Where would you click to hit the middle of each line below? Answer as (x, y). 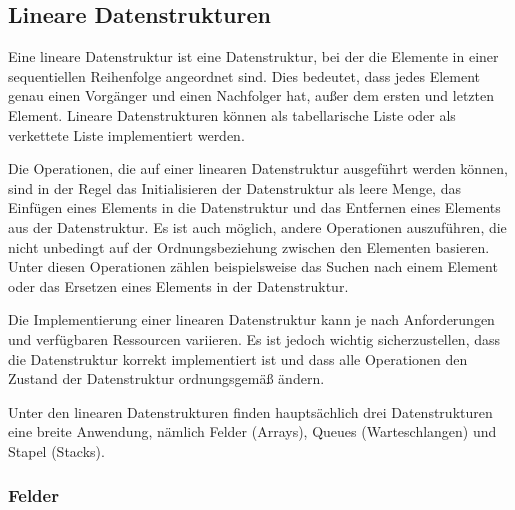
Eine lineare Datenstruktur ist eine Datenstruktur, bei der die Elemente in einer (253, 56)
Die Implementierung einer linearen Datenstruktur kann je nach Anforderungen (251, 319)
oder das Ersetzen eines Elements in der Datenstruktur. (178, 285)
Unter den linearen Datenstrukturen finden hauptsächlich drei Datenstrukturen (250, 411)
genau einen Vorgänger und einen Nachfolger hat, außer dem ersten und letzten (251, 95)
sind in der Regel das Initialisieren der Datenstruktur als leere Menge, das (234, 187)
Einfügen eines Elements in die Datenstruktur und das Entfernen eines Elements (254, 207)
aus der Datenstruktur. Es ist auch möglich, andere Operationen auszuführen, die (257, 226)
